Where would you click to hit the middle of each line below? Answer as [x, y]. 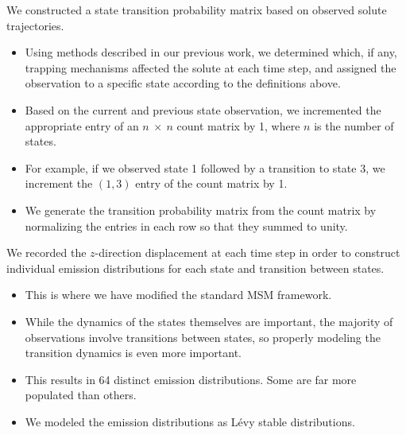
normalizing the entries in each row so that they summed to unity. [186, 225]
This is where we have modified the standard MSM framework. [178, 295]
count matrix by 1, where [238, 125]
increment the [59, 183]
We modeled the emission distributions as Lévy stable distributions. [190, 421]
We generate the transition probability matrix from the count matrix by [201, 210]
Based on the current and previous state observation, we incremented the [203, 109]
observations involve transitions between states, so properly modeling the [203, 337]
